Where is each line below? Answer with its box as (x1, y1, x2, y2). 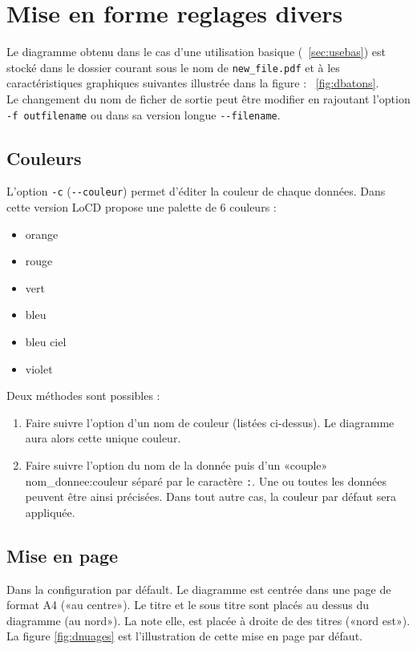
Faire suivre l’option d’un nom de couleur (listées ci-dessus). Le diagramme (25, 414, 395, 430)
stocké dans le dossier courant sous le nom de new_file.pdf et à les (6, 59, 340, 75)
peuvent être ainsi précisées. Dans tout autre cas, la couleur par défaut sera (25, 488, 396, 505)
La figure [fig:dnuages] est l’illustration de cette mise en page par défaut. (6, 628, 362, 644)
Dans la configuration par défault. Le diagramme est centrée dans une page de (6, 580, 391, 597)
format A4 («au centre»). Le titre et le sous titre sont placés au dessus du (6, 596, 369, 613)
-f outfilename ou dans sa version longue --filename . (6, 106, 281, 123)
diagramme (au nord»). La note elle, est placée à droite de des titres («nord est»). (6, 612, 411, 628)
